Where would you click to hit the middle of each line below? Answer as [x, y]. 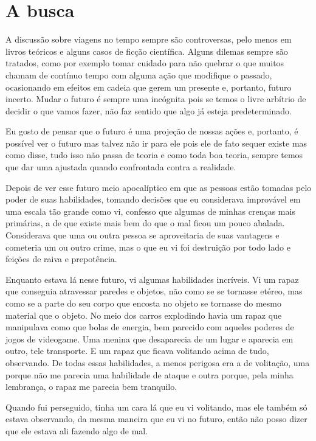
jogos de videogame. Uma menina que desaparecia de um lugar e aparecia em [149, 339]
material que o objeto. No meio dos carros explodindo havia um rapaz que [144, 315]
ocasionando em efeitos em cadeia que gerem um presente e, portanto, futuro [149, 87]
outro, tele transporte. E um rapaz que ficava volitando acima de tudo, [137, 351]
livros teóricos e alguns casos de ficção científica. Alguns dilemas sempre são [147, 51]
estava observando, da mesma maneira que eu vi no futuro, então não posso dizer [156, 419]
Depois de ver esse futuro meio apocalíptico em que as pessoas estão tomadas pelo [159, 187]
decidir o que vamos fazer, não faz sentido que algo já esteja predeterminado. [149, 110]
